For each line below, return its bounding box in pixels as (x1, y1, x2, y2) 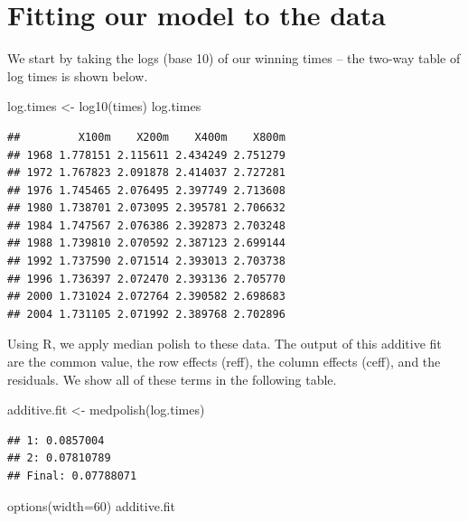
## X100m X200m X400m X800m (7, 130, 285, 144)
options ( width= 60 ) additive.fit (7, 496, 176, 515)
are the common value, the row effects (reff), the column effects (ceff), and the (7, 352, 441, 371)
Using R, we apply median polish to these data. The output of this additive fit (7, 334, 442, 353)
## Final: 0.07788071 (7, 470, 137, 482)
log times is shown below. (7, 66, 148, 85)
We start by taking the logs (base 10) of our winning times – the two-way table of (7, 49, 461, 68)
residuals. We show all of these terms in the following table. (7, 369, 337, 388)
